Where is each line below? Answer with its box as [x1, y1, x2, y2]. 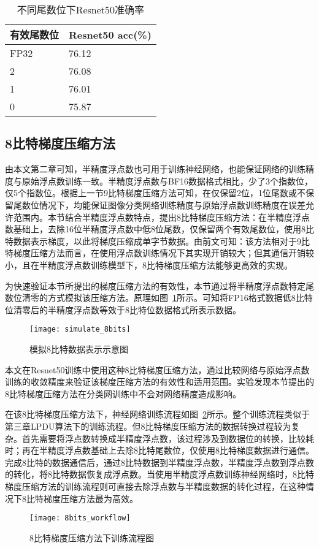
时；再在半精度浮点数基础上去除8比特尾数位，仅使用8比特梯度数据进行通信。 [5, 444, 314, 457]
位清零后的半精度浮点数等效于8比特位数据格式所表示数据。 [5, 303, 241, 316]
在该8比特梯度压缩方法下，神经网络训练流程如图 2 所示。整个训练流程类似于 [5, 408, 310, 421]
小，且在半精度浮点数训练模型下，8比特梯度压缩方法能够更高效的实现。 [5, 258, 293, 271]
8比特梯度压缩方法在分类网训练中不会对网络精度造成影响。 [5, 387, 241, 400]
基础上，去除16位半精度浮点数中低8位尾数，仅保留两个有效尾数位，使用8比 [13, 223, 314, 235]
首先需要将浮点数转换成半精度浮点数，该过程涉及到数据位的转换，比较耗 [21, 432, 314, 444]
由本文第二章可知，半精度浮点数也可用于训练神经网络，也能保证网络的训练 [5, 162, 306, 175]
